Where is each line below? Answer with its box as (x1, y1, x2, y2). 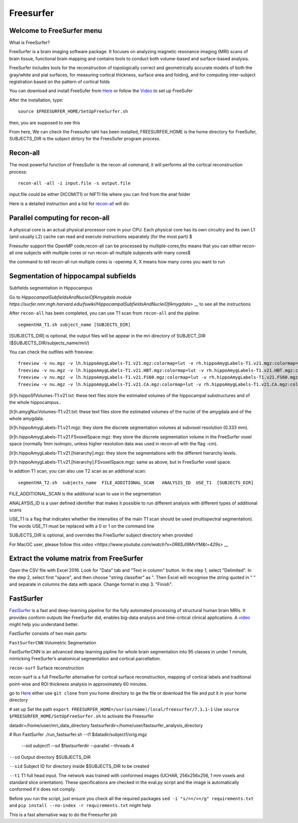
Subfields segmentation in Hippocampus (9, 285, 93, 291)
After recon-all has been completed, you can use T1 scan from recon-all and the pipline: (9, 310, 200, 316)
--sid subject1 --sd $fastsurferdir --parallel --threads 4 (21, 743, 134, 749)
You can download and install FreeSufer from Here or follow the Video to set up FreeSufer (9, 88, 193, 94)
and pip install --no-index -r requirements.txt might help (9, 803, 151, 809)
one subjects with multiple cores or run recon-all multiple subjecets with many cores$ (15, 249, 191, 256)
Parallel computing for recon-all (9, 213, 110, 222)
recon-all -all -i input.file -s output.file (18, 181, 131, 186)
